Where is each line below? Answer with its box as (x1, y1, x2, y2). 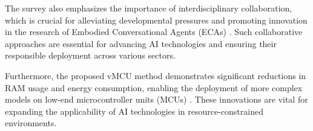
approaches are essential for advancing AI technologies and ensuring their (5, 37, 277, 50)
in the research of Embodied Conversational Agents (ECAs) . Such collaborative (5, 25, 303, 38)
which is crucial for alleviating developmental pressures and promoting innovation (5, 13, 308, 26)
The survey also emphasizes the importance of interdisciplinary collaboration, (5, 2, 292, 14)
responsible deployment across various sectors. (5, 49, 176, 62)
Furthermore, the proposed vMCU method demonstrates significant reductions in (5, 69, 306, 81)
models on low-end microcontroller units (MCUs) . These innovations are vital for (5, 93, 308, 106)
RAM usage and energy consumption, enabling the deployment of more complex (5, 81, 303, 94)
